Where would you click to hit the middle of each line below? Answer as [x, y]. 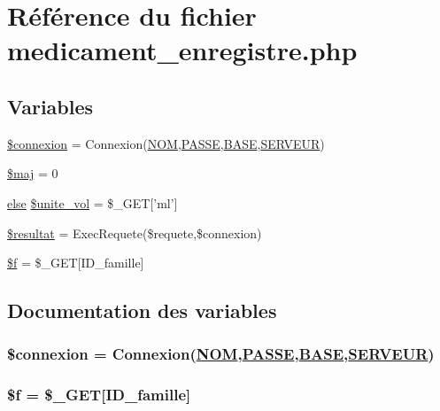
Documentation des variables [142, 310]
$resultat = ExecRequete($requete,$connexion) [135, 233]
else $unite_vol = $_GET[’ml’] [93, 202]
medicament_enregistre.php [182, 50]
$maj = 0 [33, 173]
